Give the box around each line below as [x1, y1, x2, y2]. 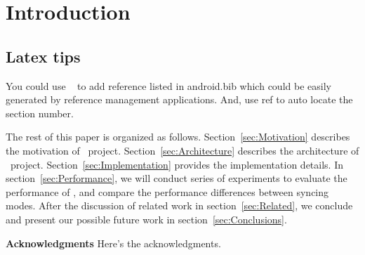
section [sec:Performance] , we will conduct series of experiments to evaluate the [6, 171, 347, 185]
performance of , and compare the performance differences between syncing [6, 184, 329, 199]
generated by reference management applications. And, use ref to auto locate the [6, 92, 353, 107]
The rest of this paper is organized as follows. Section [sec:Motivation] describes [6, 129, 350, 144]
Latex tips [6, 45, 81, 67]
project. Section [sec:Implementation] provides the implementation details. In [10, 157, 343, 171]
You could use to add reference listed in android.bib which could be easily [6, 78, 331, 93]
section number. [6, 105, 74, 120]
